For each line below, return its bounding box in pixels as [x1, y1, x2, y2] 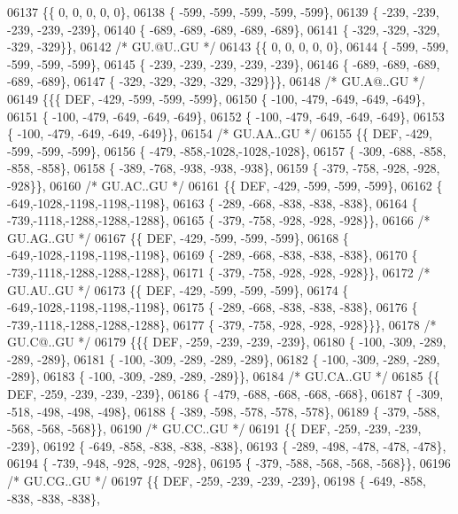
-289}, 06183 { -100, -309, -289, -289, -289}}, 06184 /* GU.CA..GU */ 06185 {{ [7, 367, 440, 385]
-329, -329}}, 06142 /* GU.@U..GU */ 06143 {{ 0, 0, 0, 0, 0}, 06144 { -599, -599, [7, 37, 449, 56]
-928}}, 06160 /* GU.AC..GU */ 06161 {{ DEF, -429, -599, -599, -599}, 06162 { [7, 175, 443, 194]
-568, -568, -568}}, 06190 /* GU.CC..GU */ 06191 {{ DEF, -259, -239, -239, [7, 419, 422, 438]
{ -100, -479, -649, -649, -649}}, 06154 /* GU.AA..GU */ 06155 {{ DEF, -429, [7, 124, 432, 143]
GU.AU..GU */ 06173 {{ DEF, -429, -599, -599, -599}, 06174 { [7, 280, 349, 299]
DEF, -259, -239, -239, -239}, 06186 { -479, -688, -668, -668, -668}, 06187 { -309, [7, 385, 444, 403]
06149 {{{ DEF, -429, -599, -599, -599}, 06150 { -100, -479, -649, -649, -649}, [7, 89, 425, 107]
